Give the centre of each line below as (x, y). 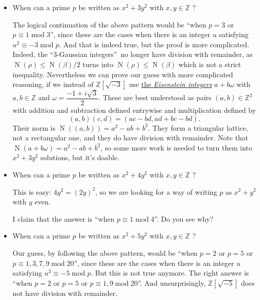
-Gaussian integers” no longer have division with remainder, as (155, 54)
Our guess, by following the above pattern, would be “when (105, 252)
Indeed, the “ (33, 54)
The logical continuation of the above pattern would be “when (109, 24)
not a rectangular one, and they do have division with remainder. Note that (130, 138)
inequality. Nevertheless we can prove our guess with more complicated (123, 74)
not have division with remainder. (65, 293)
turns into (98, 64)
